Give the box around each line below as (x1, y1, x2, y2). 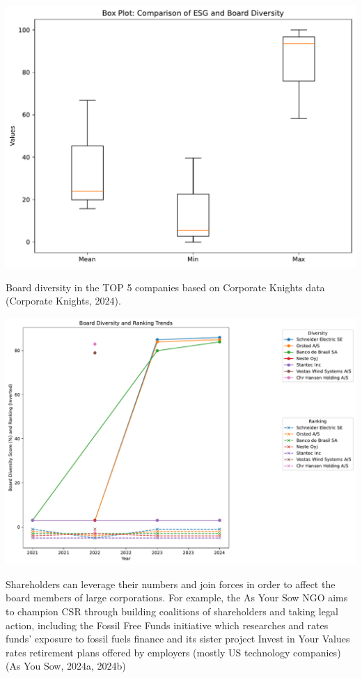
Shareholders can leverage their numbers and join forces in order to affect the (6, 576, 336, 591)
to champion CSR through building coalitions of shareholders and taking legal (6, 603, 338, 618)
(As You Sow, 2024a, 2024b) (6, 658, 126, 673)
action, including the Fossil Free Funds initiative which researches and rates (6, 617, 329, 632)
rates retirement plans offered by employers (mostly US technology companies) (6, 645, 341, 659)
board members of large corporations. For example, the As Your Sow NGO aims (6, 590, 348, 605)
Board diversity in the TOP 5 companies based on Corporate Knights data (6, 279, 325, 294)
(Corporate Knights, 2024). (6, 293, 121, 308)
